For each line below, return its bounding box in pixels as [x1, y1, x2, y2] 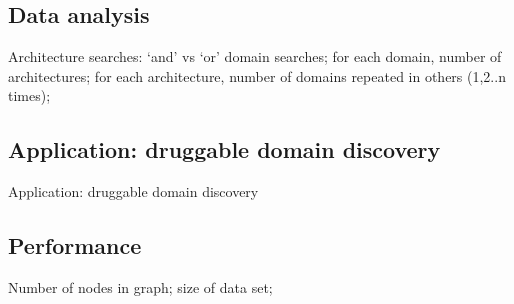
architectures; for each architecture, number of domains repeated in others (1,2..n [8, 65, 506, 86]
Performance [8, 230, 142, 261]
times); [8, 85, 51, 106]
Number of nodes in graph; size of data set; [8, 276, 273, 297]
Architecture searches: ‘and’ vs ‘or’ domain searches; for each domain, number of [8, 46, 502, 67]
